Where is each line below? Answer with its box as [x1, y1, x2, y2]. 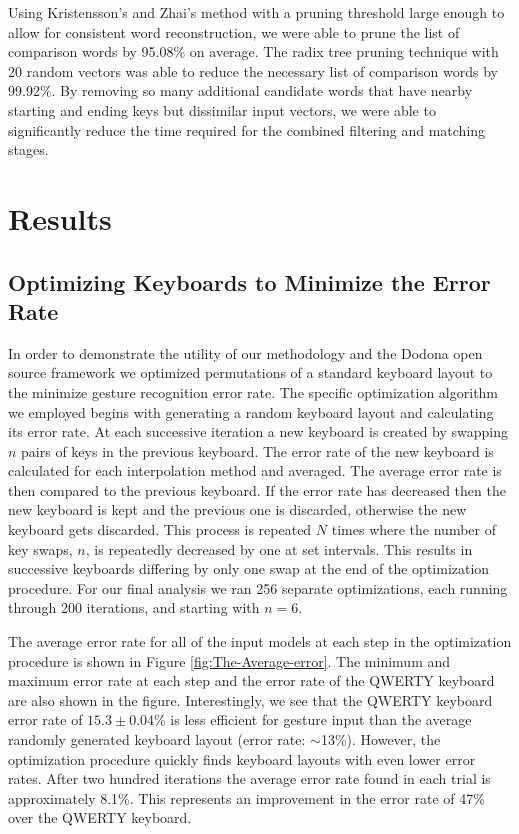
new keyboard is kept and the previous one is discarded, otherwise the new [8, 499, 467, 520]
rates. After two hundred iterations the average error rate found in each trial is [8, 768, 491, 789]
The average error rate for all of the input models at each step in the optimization [8, 631, 512, 652]
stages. [8, 139, 49, 160]
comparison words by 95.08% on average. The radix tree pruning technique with [8, 41, 499, 62]
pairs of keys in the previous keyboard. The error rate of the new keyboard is [21, 440, 494, 461]
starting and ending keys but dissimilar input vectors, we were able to [8, 99, 436, 120]
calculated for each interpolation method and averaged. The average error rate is [8, 460, 502, 481]
